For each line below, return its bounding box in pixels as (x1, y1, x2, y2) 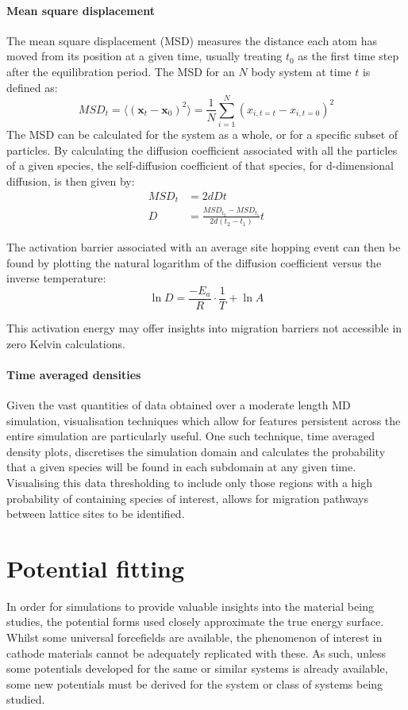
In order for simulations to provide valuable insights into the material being (6, 597, 374, 614)
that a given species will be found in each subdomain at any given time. (6, 459, 356, 475)
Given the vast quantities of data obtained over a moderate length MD (6, 397, 351, 413)
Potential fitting (6, 551, 185, 584)
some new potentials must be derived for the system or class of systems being (6, 675, 383, 692)
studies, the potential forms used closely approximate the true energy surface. (6, 613, 384, 630)
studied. (6, 691, 45, 708)
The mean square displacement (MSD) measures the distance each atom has (6, 32, 377, 48)
